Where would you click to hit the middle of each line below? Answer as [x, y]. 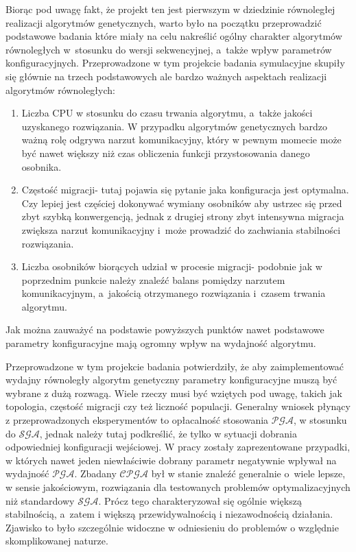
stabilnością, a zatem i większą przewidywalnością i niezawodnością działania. [169, 514]
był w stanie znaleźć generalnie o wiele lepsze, [248, 473]
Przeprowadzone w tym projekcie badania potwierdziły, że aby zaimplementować [175, 366]
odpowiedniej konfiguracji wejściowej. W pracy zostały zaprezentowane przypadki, [178, 447]
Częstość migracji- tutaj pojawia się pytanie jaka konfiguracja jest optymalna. [185, 190]
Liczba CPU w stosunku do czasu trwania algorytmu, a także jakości [167, 113]
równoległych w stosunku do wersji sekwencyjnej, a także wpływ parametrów [169, 49]
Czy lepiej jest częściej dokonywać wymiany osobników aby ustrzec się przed [182, 203]
